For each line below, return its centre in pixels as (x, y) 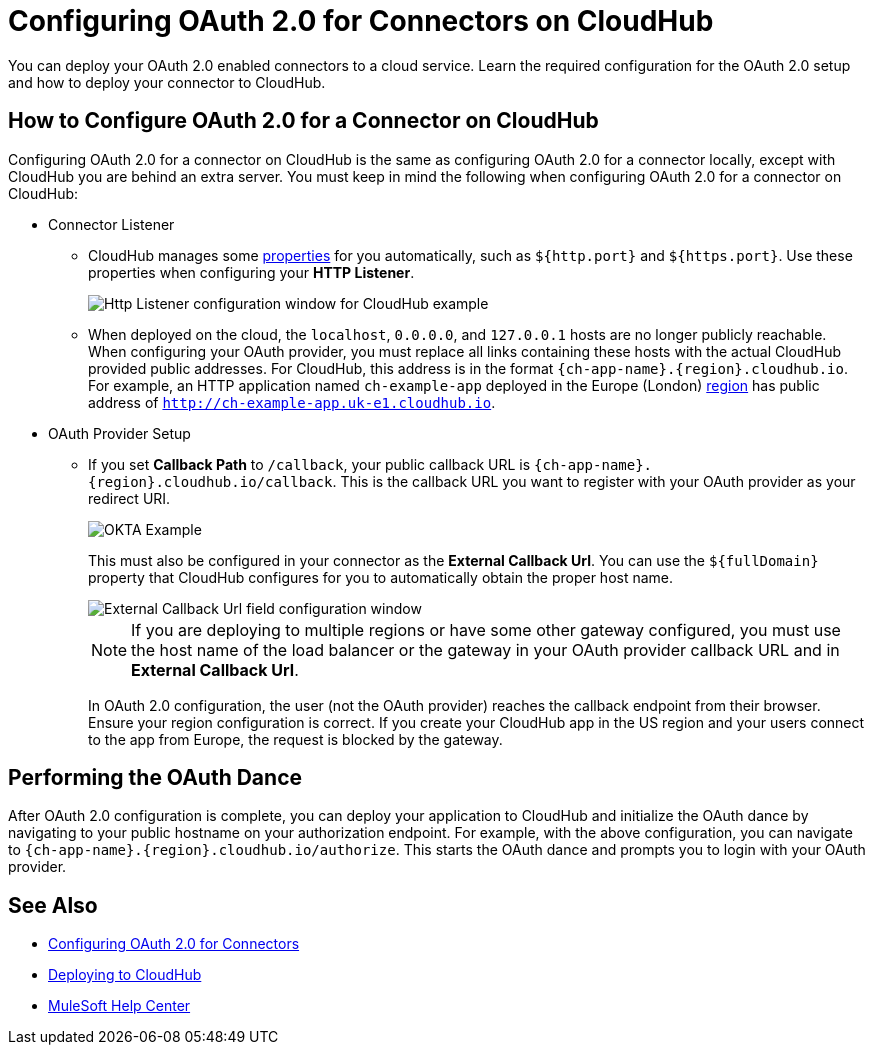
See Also (53, 905)
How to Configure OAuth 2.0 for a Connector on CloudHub (303, 121)
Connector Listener (111, 224)
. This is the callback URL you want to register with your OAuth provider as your (594, 481)
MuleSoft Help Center (119, 1006)
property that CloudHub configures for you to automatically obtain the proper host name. (381, 577)
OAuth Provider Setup (119, 433)
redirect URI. (129, 498)
